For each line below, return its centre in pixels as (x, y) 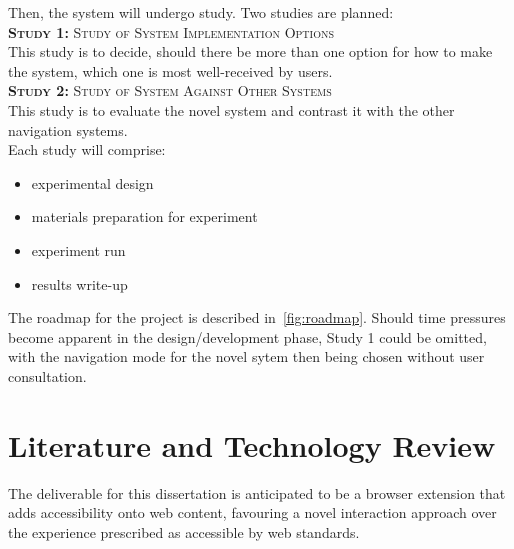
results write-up (79, 283)
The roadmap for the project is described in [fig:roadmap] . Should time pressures (257, 317)
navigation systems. (68, 129)
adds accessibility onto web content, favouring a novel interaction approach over (252, 512)
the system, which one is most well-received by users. (170, 70)
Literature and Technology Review (252, 444)
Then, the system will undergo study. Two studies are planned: (201, 12)
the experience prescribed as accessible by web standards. (184, 531)
